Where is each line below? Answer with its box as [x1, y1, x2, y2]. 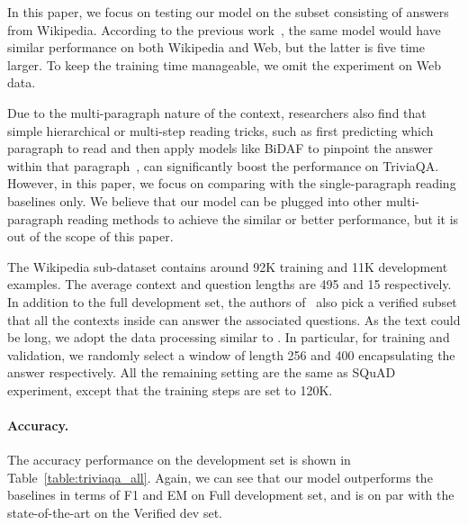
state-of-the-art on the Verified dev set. [7, 503, 222, 522]
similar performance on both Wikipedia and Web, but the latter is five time [7, 38, 425, 57]
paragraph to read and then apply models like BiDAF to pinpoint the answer [7, 139, 434, 158]
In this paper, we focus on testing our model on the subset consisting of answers [7, 3, 449, 21]
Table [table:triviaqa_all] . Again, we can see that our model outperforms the [7, 467, 433, 486]
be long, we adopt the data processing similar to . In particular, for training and [7, 328, 450, 347]
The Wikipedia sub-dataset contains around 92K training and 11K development [7, 257, 448, 276]
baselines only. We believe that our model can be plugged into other [7, 191, 382, 210]
